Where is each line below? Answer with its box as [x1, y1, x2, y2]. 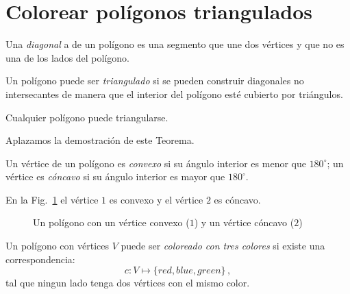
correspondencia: [5, 252, 75, 266]
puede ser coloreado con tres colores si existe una [121, 238, 325, 253]
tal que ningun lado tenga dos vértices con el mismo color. [5, 275, 250, 290]
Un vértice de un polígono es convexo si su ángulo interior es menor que [5, 156, 306, 170]
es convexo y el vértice [109, 192, 203, 206]
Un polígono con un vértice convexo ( [33, 215, 190, 230]
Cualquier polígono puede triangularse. [5, 110, 168, 124]
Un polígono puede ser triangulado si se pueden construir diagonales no [5, 73, 304, 88]
